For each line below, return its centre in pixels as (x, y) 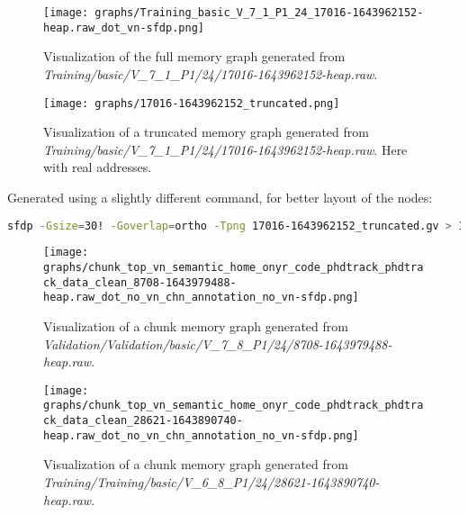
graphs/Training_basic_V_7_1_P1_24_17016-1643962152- (259, 13)
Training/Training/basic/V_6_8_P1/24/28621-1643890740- (211, 482)
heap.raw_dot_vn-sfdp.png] (124, 27)
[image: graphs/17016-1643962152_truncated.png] (192, 103)
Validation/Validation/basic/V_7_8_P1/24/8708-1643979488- (218, 343)
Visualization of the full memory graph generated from (194, 56)
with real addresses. (98, 167)
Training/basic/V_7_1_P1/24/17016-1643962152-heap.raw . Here (225, 149)
